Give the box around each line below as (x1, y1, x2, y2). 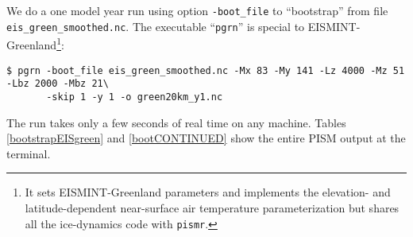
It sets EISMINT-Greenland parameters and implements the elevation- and (25, 184, 391, 200)
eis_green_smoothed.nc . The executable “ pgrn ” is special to (6, 17, 305, 34)
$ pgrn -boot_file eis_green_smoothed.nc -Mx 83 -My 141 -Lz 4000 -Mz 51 (6, 64, 405, 76)
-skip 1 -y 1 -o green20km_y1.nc (46, 91, 223, 103)
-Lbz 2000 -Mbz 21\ (6, 78, 109, 90)
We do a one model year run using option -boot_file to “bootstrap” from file (6, 2, 388, 18)
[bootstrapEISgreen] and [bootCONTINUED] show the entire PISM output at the (6, 130, 406, 146)
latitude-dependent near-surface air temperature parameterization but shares (25, 199, 399, 216)
